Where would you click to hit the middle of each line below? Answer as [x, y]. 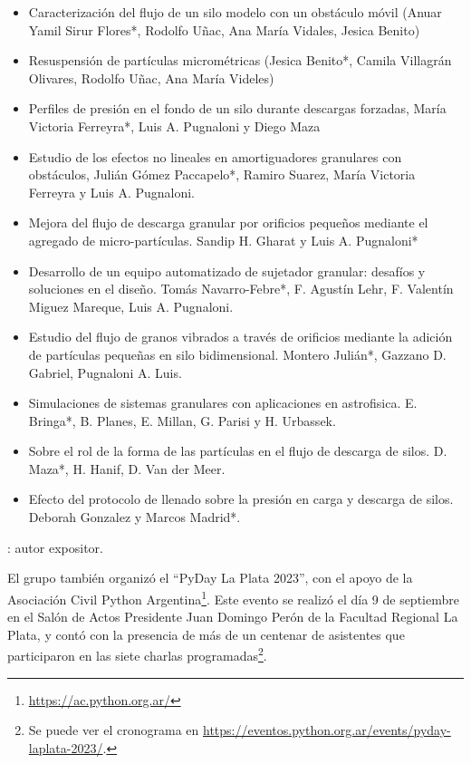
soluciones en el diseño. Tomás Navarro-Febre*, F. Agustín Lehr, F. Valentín [241, 289]
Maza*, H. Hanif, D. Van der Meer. [127, 468]
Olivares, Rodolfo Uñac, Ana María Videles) [151, 77]
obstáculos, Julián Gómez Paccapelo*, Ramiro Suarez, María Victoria [222, 174]
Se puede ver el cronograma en [114, 730]
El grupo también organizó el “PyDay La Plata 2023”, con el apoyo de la [210, 578]
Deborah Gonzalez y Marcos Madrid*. [135, 517]
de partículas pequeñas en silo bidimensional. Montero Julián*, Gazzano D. [237, 354]
